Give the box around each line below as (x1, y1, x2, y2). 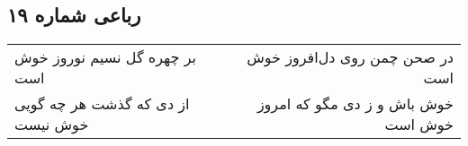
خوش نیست (14, 114, 89, 135)
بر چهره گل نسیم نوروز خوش (14, 47, 196, 68)
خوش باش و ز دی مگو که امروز (256, 93, 454, 115)
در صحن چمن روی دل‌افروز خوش (247, 47, 454, 68)
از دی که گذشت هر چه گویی (14, 93, 190, 115)
